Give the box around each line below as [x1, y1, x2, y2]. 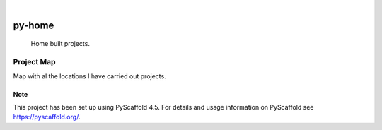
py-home [13, 19, 54, 31]
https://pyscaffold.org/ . [13, 113, 81, 122]
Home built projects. [30, 40, 90, 48]
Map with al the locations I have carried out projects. [13, 71, 166, 81]
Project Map [13, 57, 56, 67]
